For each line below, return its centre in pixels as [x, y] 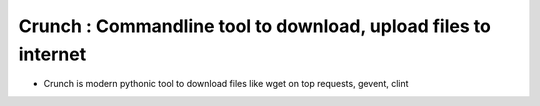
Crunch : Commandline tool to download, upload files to [255, 26]
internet [52, 54]
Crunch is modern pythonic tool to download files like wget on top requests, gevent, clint [226, 84]
